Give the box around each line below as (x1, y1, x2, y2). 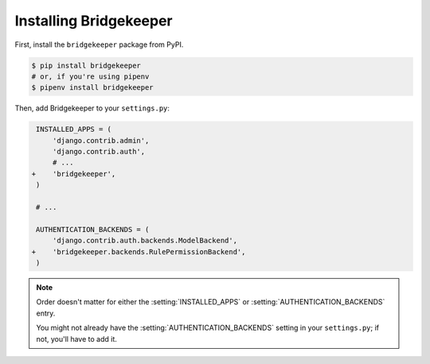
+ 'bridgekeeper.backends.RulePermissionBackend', (31, 247, 246, 256)
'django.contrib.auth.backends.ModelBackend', (52, 236, 238, 246)
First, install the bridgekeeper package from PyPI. (14, 40, 184, 49)
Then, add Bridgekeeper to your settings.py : (14, 103, 170, 113)
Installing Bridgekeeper (14, 12, 173, 29)
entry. (36, 308, 56, 318)
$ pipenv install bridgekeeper (31, 83, 154, 92)
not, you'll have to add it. (36, 334, 117, 343)
